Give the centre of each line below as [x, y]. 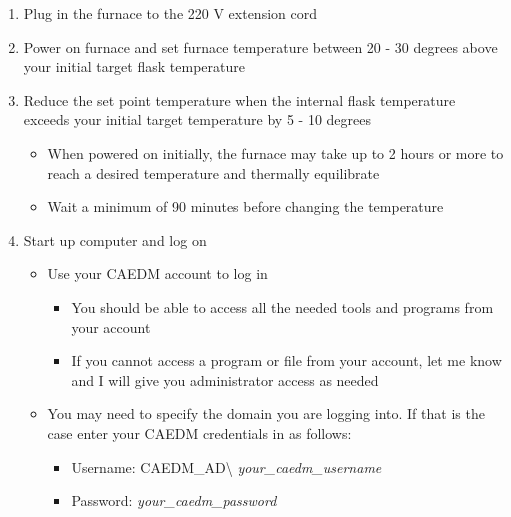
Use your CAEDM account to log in [157, 273]
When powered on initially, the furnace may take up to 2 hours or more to [275, 152]
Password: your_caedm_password [174, 500]
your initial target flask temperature [134, 66]
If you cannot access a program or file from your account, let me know [286, 360]
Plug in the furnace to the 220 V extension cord [170, 13]
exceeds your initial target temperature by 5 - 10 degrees [197, 119]
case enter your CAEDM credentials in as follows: [199, 432]
